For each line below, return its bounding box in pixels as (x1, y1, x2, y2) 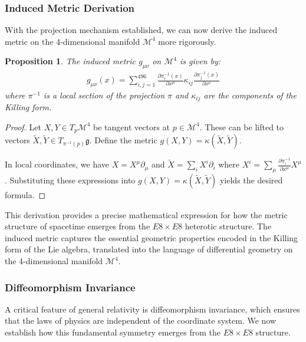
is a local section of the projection (43, 88, 165, 101)
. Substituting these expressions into (5, 174, 136, 186)
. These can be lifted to (199, 120, 284, 133)
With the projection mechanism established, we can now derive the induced (5, 24, 278, 36)
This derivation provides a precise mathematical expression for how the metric (5, 208, 288, 221)
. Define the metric (89, 134, 157, 146)
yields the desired (219, 174, 283, 186)
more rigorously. (158, 35, 216, 47)
